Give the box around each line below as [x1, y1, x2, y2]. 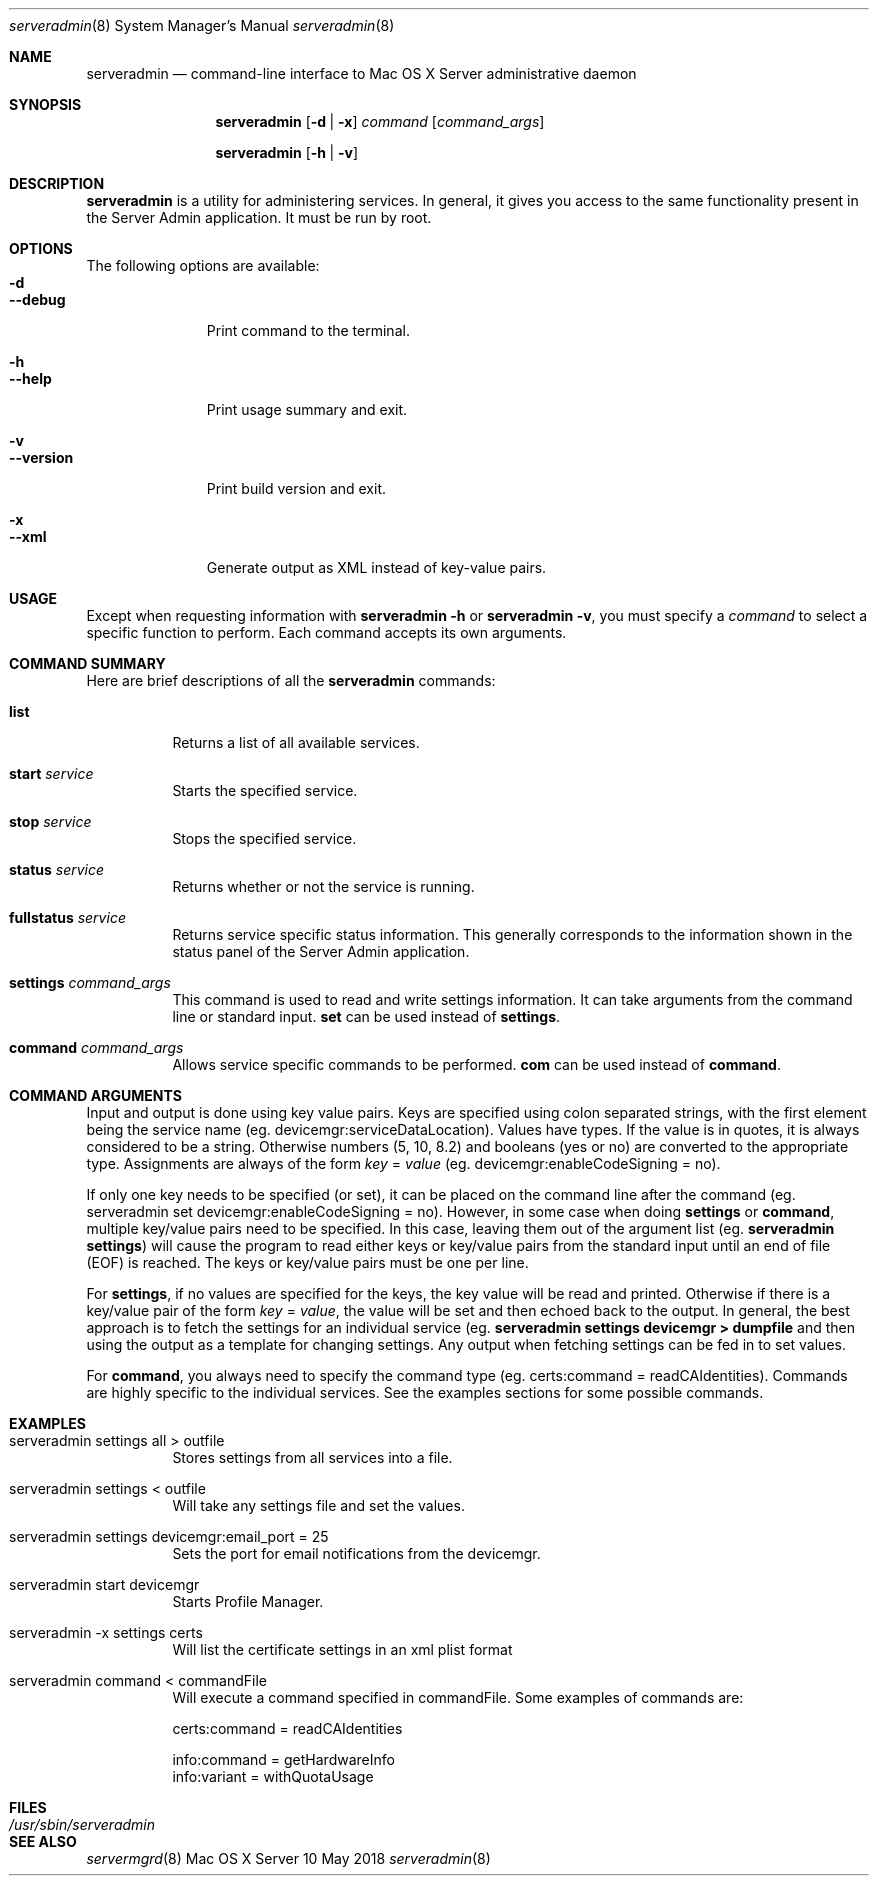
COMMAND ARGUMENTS [9, 1087, 182, 1104]
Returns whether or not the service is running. [172, 878, 475, 895]
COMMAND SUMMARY [9, 655, 166, 672]
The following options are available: [86, 257, 320, 274]
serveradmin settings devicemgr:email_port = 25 [9, 1528, 329, 1545]
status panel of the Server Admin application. [172, 943, 470, 960]
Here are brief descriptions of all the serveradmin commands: [86, 672, 496, 689]
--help [9, 370, 52, 387]
